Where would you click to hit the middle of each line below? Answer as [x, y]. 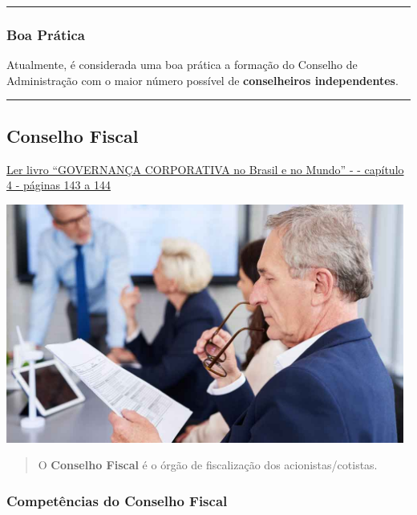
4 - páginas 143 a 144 [59, 185]
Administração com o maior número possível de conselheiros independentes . [202, 80]
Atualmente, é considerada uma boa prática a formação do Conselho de [182, 65]
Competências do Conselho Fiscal [117, 500]
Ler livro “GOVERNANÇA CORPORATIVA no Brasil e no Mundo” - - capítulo [205, 169]
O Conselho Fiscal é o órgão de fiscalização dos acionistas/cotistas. [208, 465]
